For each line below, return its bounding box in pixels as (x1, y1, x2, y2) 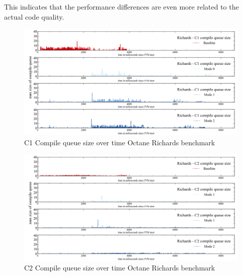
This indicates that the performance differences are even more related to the (4, 2, 239, 12)
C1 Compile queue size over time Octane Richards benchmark (24, 137, 215, 147)
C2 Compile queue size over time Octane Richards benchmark (24, 262, 215, 273)
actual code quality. (4, 11, 64, 22)
